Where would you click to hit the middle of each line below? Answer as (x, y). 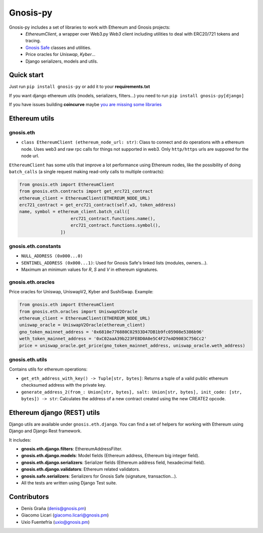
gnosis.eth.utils (28, 359)
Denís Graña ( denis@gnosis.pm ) (54, 508)
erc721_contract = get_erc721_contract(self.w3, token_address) (98, 205)
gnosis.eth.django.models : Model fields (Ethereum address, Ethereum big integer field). (110, 456)
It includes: (20, 440)
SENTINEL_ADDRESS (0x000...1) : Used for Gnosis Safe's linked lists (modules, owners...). (114, 263)
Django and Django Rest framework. (45, 431)
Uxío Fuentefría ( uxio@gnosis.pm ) (56, 522)
